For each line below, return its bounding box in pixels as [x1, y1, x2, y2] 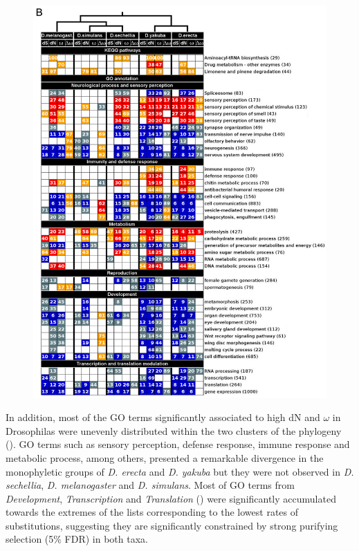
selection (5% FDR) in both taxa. [6, 532, 148, 546]
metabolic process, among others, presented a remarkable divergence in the [6, 450, 324, 465]
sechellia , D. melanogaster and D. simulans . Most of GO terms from [6, 478, 295, 492]
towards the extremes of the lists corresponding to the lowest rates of [6, 505, 299, 519]
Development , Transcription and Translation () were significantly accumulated [6, 491, 336, 505]
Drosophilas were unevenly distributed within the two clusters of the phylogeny [6, 423, 342, 438]
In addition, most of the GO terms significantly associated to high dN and [6, 410, 320, 424]
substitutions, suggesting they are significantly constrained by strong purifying [6, 518, 338, 532]
